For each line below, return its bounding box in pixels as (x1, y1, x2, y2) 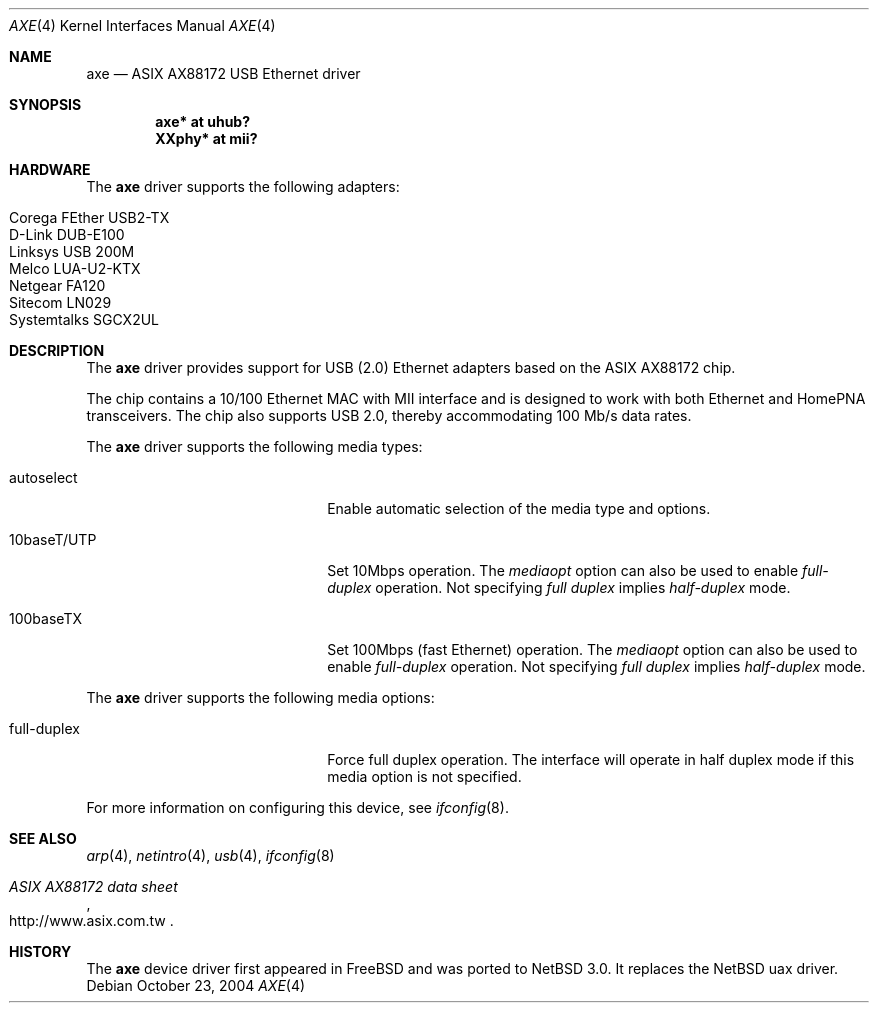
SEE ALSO (9, 830, 77, 847)
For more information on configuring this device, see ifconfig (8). (86, 799, 509, 816)
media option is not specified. (327, 768, 522, 785)
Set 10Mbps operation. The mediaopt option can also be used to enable (327, 562, 799, 579)
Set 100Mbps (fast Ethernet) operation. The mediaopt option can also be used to (327, 641, 858, 658)
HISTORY (9, 943, 72, 960)
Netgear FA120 (9, 277, 106, 294)
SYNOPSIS (9, 96, 82, 113)
